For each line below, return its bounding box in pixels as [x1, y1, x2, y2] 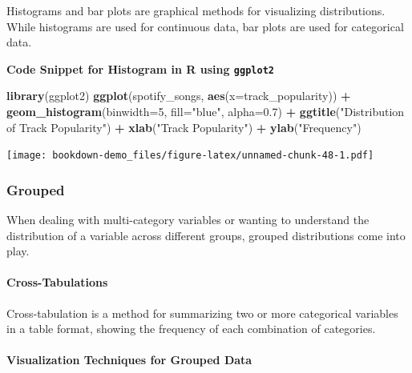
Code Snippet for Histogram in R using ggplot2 [6, 60, 274, 77]
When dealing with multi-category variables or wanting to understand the [6, 211, 370, 228]
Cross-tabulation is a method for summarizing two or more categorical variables [6, 304, 398, 321]
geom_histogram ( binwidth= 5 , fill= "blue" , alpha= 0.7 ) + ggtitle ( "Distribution [6, 103, 405, 120]
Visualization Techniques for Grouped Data [6, 351, 252, 368]
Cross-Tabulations [6, 274, 108, 291]
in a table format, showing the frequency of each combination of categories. [6, 320, 376, 337]
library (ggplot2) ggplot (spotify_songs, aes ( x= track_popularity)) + [6, 87, 351, 104]
